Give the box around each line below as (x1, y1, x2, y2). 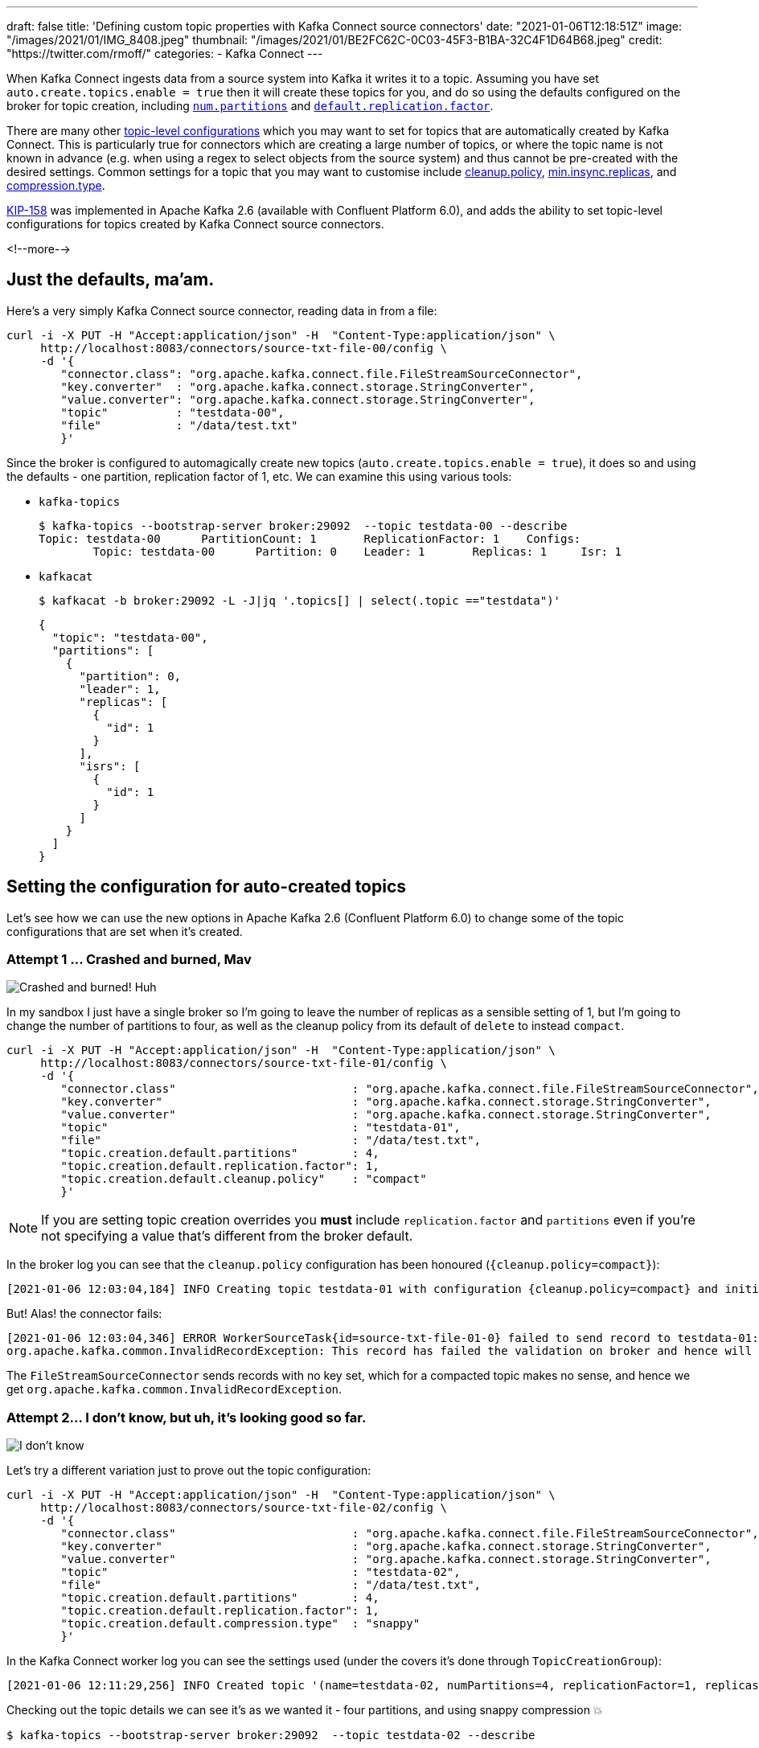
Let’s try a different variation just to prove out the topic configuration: (6, 1463, 371, 1478)
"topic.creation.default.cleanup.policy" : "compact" (60, 1172, 427, 1186)
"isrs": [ (79, 759, 141, 773)
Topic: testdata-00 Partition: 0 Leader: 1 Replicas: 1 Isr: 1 (92, 544, 622, 558)
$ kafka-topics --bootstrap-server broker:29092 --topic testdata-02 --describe (6, 1729, 535, 1742)
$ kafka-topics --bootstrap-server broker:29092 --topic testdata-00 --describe (39, 519, 568, 532)
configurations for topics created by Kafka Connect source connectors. (6, 217, 384, 231)
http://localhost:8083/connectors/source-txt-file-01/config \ (40, 1057, 447, 1070)
